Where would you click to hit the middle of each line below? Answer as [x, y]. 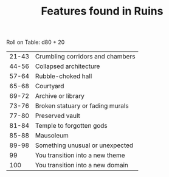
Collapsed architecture [67, 66]
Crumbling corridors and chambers [85, 57]
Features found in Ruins [102, 11]
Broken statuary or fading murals [82, 106]
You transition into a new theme [80, 155]
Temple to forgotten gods [71, 126]
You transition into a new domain [82, 165]
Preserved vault [58, 116]
